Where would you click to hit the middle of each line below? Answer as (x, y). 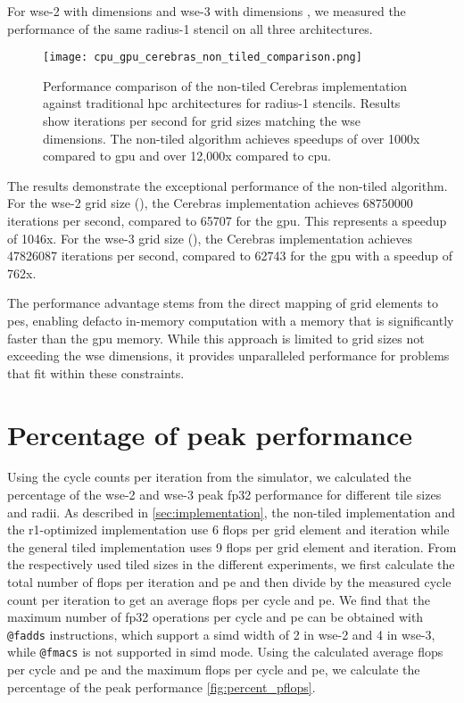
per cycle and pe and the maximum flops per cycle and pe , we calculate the (214, 670)
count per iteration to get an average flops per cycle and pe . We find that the (219, 599)
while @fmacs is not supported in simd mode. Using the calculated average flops (225, 652)
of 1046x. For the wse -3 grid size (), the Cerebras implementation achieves (210, 238)
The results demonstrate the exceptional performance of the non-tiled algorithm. (228, 185)
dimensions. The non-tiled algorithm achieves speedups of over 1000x (232, 138)
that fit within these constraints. (96, 372)
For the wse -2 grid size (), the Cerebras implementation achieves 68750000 (210, 203)
